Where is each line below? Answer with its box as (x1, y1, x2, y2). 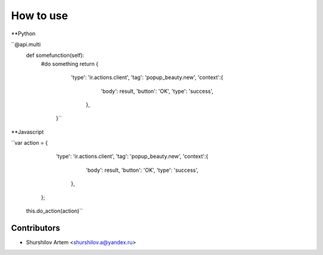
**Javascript (11, 128, 44, 135)
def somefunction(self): (26, 51, 84, 59)
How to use (11, 9, 68, 22)
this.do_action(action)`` (26, 207, 83, 215)
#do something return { (41, 60, 99, 67)
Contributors (11, 223, 60, 233)
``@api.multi (11, 41, 41, 48)
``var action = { (11, 139, 48, 147)
